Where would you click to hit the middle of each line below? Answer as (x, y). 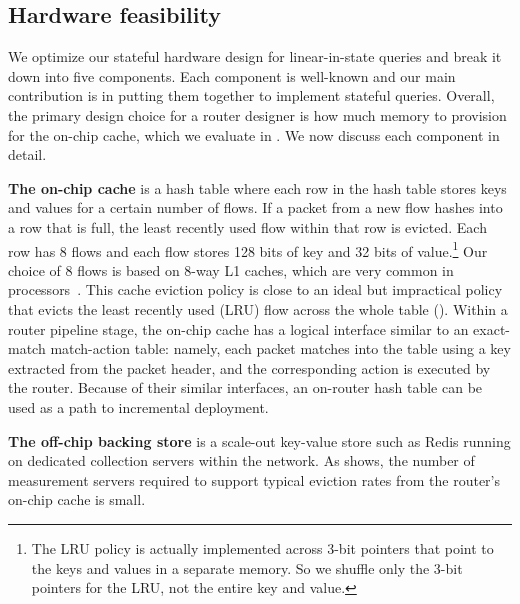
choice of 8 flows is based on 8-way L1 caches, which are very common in (231, 269)
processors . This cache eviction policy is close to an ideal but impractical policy (255, 289)
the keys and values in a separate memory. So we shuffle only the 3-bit (247, 567)
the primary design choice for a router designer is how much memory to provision (257, 114)
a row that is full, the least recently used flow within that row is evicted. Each (247, 226)
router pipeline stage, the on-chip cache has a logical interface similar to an (238, 328)
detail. (27, 154)
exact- (492, 328)
